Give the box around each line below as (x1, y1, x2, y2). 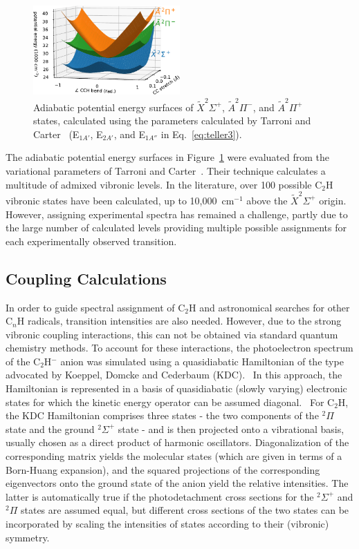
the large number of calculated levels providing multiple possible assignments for (6, 220, 347, 235)
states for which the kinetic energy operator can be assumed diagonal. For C (6, 394, 335, 409)
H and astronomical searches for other (189, 300, 350, 314)
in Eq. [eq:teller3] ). (160, 126, 242, 141)
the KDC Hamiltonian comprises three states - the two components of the (6, 408, 319, 423)
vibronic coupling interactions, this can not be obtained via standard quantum (6, 327, 338, 341)
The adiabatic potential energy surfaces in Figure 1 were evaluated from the (6, 150, 329, 164)
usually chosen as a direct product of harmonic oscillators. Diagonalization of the (6, 435, 349, 450)
